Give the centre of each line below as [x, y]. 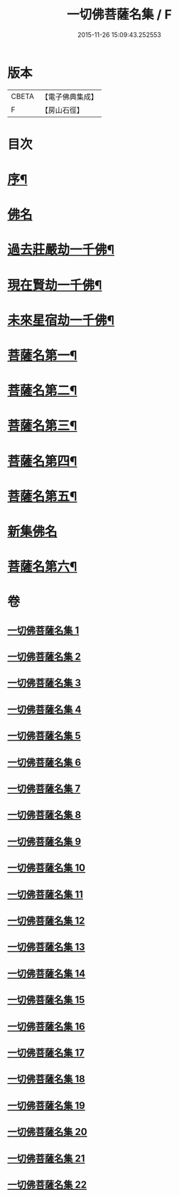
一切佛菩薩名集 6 [44, 762]
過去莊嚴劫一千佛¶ [61, 250]
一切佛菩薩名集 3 [44, 683]
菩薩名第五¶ [42, 496]
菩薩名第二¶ [42, 391]
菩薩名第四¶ [42, 461]
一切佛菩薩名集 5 [44, 736]
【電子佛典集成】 [69, 97]
